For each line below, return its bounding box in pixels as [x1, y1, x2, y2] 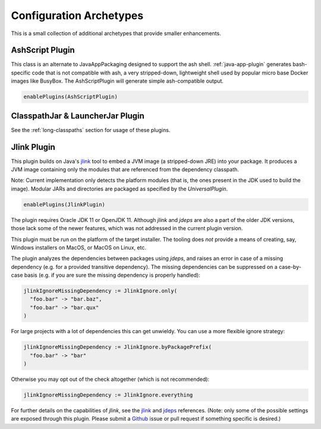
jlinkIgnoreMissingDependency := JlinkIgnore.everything [23, 392, 193, 398]
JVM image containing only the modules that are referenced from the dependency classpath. [11, 166, 239, 173]
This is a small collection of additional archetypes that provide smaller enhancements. [11, 30, 221, 37]
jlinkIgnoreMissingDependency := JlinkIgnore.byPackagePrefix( [23, 344, 212, 350]
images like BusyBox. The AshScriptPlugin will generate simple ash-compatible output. [11, 77, 224, 84]
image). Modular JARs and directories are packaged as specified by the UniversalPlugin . [11, 185, 228, 192]
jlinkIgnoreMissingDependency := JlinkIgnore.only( [23, 287, 178, 295]
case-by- [278, 263, 301, 270]
